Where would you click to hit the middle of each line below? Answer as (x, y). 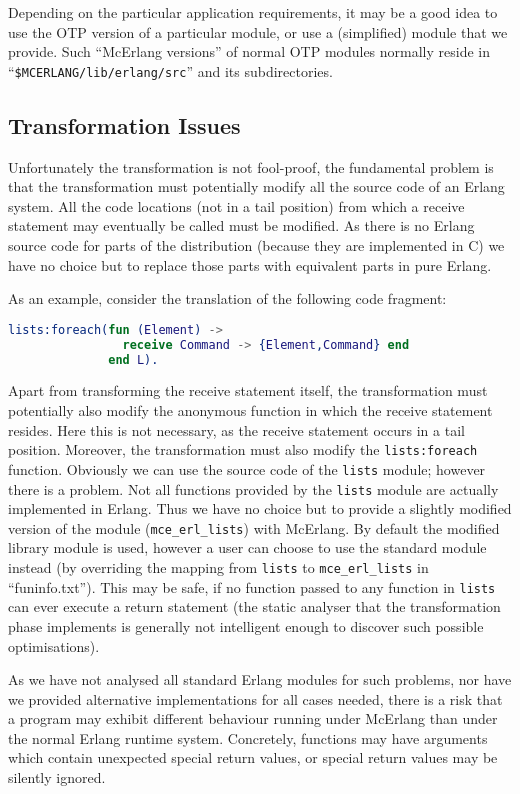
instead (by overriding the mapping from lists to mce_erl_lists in (218, 567)
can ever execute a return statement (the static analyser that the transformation (254, 606)
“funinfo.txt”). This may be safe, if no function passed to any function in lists (252, 586)
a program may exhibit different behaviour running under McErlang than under (253, 718)
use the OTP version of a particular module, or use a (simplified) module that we (258, 31)
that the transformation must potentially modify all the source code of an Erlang (256, 186)
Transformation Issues (124, 124)
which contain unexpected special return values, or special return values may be (253, 757)
